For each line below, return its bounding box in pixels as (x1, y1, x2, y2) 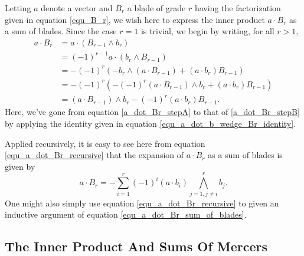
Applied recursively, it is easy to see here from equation (5, 137, 205, 149)
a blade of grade (127, 2, 186, 14)
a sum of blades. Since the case (5, 25, 117, 37)
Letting (5, 2, 31, 14)
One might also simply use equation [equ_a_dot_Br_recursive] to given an (5, 196, 279, 209)
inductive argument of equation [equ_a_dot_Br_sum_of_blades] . (5, 208, 247, 221)
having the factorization (194, 2, 281, 14)
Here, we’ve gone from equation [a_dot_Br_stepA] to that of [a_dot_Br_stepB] (5, 106, 300, 118)
